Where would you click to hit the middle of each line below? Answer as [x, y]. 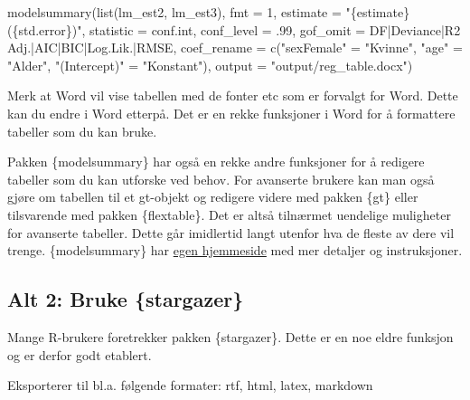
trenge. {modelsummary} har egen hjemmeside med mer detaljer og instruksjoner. [235, 250]
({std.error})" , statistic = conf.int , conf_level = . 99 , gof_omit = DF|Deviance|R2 [234, 29]
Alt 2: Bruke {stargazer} [126, 299]
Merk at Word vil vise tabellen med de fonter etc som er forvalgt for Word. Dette [233, 95]
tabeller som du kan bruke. [82, 131]
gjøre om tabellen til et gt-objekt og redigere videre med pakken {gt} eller [213, 197]
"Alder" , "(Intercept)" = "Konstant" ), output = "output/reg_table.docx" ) [210, 65]
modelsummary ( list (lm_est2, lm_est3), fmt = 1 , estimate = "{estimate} [209, 12]
